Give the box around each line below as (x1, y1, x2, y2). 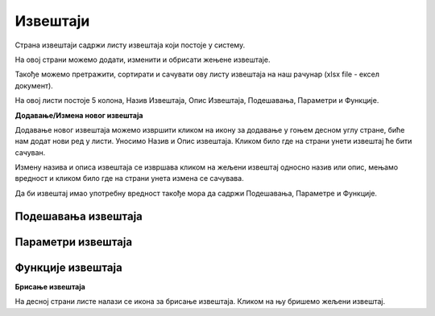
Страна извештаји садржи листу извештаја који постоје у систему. (14, 40, 246, 50)
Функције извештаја (14, 261, 122, 274)
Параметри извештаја (14, 235, 133, 248)
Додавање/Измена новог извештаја (14, 110, 143, 120)
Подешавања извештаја (14, 209, 143, 223)
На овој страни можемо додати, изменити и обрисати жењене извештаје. (14, 55, 271, 64)
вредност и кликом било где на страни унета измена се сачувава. (14, 174, 245, 183)
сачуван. (14, 147, 46, 157)
